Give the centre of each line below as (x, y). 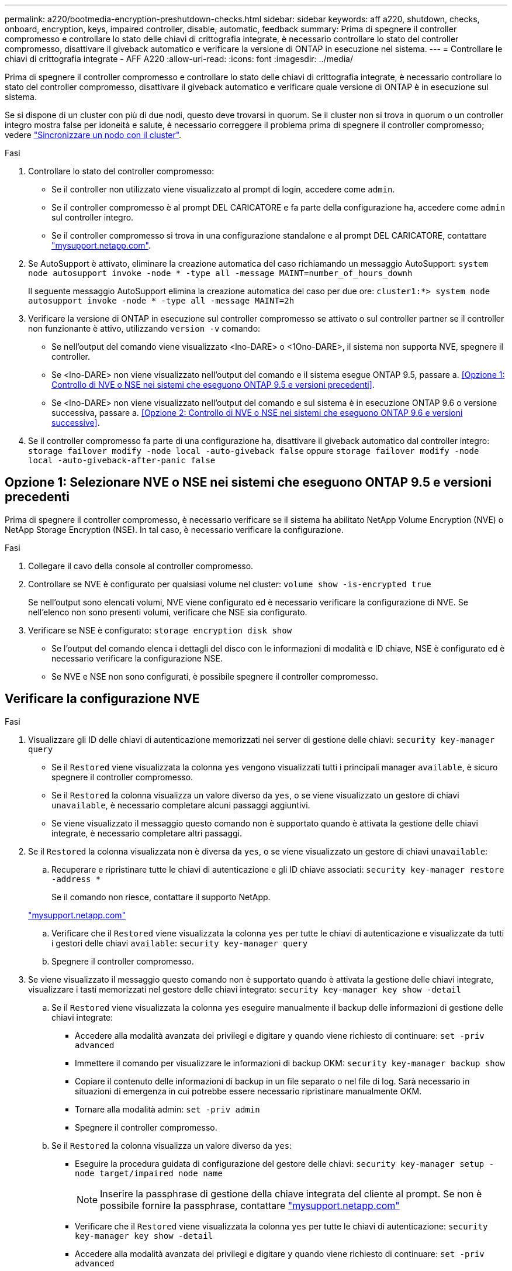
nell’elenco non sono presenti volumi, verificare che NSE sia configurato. (168, 612)
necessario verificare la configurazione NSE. (137, 658)
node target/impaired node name (149, 1173)
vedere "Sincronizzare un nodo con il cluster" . (93, 135)
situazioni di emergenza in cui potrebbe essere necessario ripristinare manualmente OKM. (248, 1091)
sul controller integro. (93, 217)
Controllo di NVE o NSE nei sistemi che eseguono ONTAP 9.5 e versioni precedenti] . (213, 385)
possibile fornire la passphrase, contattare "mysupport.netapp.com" (250, 1205)
